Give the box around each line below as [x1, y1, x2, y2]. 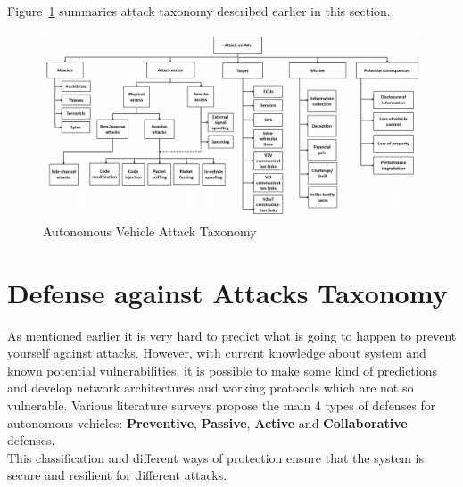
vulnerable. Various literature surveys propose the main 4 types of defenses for [7, 395, 436, 414]
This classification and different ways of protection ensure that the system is [7, 448, 424, 466]
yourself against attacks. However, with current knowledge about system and [7, 343, 426, 362]
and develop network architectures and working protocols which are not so [7, 378, 414, 397]
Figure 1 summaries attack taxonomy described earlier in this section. [7, 2, 391, 20]
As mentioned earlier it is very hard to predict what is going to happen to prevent [7, 326, 457, 344]
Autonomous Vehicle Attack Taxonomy [43, 221, 257, 240]
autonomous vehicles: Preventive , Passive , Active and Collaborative [7, 413, 408, 432]
